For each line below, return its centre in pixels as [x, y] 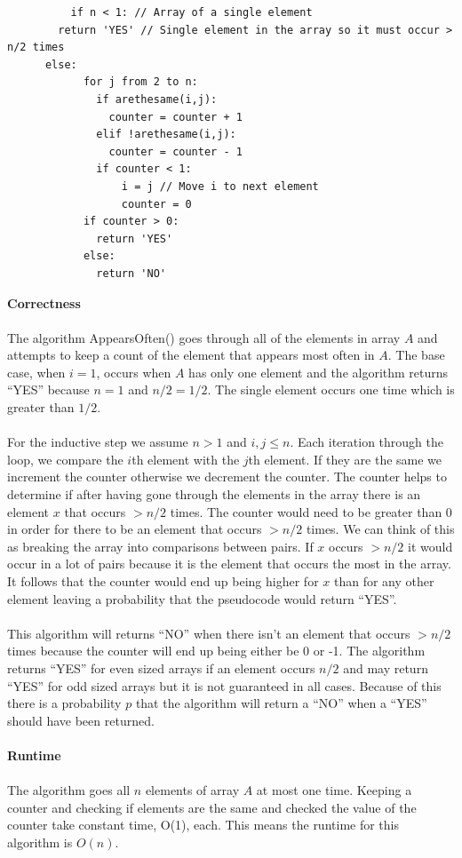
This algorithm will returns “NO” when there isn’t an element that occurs [209, 633]
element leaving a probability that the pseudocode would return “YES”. [202, 598]
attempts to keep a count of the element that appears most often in [191, 355]
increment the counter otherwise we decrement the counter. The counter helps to [227, 477]
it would [430, 546]
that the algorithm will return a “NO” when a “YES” [281, 703]
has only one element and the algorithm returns [319, 372]
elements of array [192, 790]
